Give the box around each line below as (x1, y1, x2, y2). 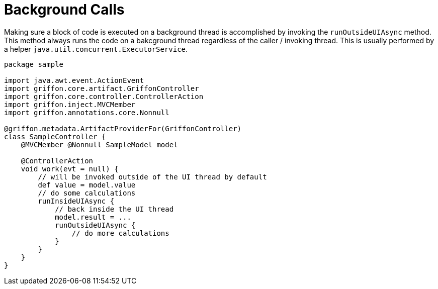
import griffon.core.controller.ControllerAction (4, 92, 204, 101)
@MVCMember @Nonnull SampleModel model (21, 140, 178, 149)
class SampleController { (4, 132, 106, 141)
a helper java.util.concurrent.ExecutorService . (4, 44, 188, 53)
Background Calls (4, 1, 125, 18)
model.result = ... (55, 213, 131, 221)
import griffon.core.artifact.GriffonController (4, 84, 199, 92)
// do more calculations (71, 229, 169, 237)
